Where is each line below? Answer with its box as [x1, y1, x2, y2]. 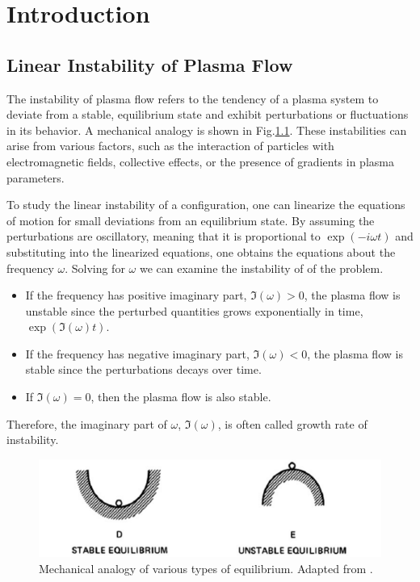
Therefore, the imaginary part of [6, 415, 167, 432]
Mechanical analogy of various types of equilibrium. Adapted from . [39, 559, 373, 576]
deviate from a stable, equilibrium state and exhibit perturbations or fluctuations [6, 106, 409, 123]
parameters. [6, 169, 65, 186]
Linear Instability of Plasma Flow [6, 52, 293, 77]
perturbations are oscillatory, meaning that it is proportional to [6, 228, 321, 245]
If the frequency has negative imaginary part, [25, 345, 250, 362]
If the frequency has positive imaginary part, [25, 287, 247, 304]
